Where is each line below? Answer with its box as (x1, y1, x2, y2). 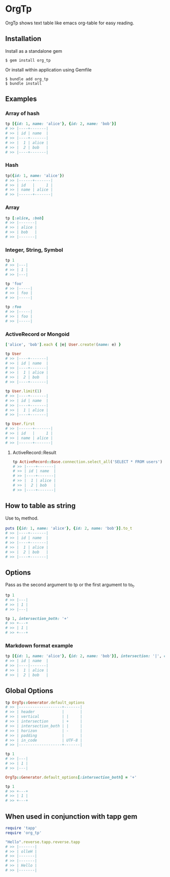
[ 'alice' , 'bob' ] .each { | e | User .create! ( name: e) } (5, 342, 121, 347)
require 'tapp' (5, 826, 37, 831)
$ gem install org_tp (5, 58, 51, 63)
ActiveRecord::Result (12, 449, 57, 455)
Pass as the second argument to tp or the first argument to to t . (5, 581, 136, 589)
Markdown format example (5, 642, 73, 649)
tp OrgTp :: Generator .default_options (5, 700, 85, 705)
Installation (5, 34, 41, 43)
